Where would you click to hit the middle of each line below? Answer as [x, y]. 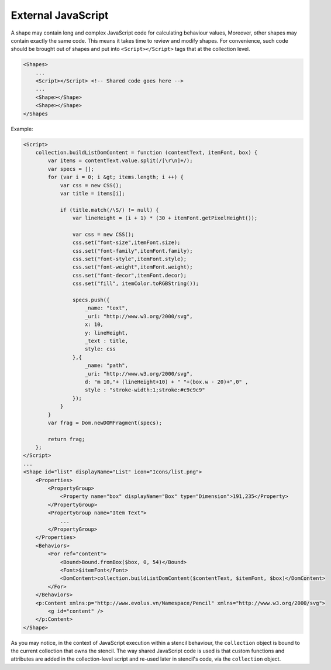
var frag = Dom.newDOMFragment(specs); [105, 422]
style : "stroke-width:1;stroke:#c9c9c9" [145, 390]
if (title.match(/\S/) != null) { [109, 210]
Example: [22, 129]
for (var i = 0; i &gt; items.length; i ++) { [115, 177]
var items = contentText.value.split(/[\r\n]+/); [120, 161]
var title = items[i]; [92, 193]
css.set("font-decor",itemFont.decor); [130, 275]
